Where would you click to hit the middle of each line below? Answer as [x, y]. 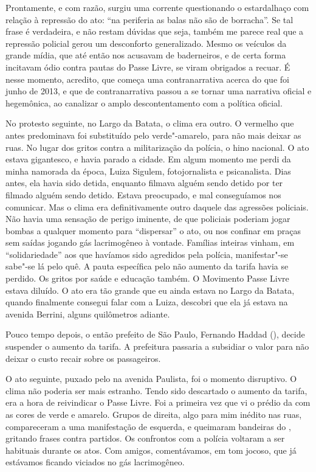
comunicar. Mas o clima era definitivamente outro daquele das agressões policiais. [157, 206]
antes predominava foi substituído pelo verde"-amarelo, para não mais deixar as [153, 135]
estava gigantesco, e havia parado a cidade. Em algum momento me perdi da [148, 159]
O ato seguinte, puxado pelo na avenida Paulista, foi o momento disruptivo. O [151, 379]
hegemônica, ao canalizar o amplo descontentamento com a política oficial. [144, 102]
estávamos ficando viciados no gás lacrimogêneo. [95, 462]
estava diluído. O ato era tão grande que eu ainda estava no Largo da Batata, [150, 290]
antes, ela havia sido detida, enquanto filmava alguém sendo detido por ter [144, 183]
